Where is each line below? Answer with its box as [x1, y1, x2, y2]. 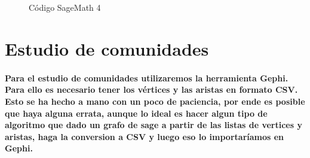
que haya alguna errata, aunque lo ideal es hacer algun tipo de [5, 107, 268, 119]
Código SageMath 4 [29, 1, 101, 14]
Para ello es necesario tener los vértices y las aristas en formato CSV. [5, 83, 298, 96]
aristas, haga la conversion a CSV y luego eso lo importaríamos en [5, 130, 284, 142]
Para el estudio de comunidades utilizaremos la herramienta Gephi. [5, 71, 288, 84]
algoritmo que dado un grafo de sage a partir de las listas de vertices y [5, 118, 302, 131]
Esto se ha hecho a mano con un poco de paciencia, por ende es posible [5, 95, 305, 107]
